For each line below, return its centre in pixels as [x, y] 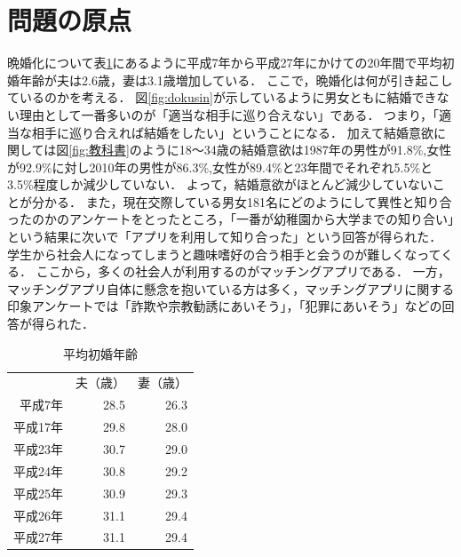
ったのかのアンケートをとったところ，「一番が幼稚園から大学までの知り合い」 [231, 219]
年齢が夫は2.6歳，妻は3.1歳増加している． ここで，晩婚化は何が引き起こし [236, 80]
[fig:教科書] [99, 150]
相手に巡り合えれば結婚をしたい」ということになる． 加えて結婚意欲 [232, 132]
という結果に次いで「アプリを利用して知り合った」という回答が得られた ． [225, 237]
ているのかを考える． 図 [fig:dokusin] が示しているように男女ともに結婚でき [222, 97]
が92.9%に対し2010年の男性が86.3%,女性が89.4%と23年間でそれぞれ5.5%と [220, 167]
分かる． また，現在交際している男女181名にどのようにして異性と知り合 [242, 201]
